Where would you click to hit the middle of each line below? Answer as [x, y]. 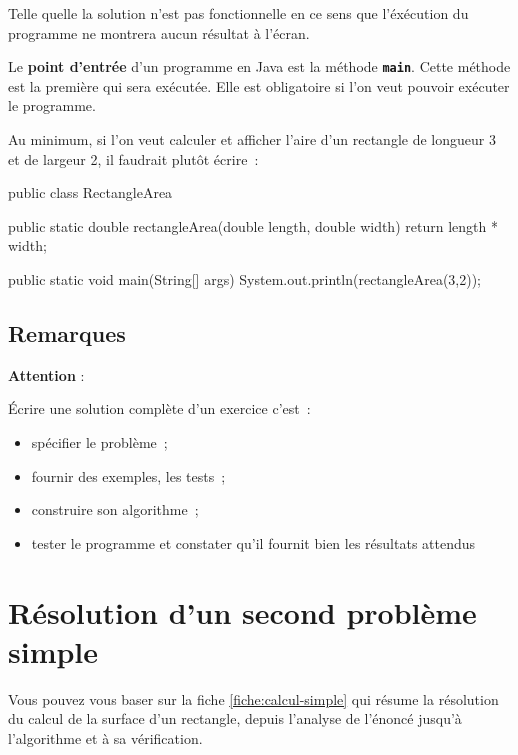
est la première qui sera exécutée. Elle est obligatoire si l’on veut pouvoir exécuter [259, 85]
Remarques [67, 332]
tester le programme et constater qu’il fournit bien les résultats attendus [253, 542]
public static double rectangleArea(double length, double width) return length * [253, 225]
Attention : [46, 374]
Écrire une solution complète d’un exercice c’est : [159, 408]
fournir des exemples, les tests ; [128, 475]
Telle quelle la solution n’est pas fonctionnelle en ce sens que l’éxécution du [238, 13]
